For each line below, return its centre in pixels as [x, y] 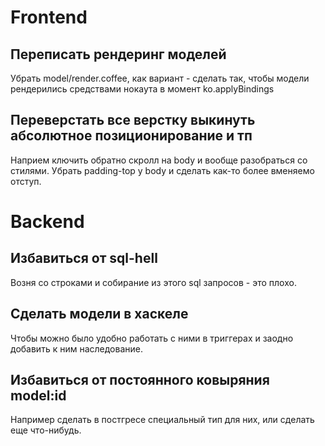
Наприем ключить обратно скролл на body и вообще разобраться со [159, 160]
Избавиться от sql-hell [84, 258]
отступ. [26, 181]
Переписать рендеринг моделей [118, 54]
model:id [38, 396]
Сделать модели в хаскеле [99, 314]
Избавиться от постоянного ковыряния [140, 380]
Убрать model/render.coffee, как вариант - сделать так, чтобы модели [160, 78]
